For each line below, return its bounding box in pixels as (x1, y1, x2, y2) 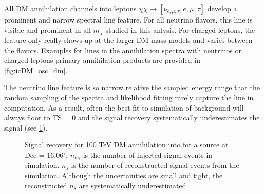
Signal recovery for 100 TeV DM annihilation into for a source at (25, 139, 229, 150)
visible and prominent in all (4, 24, 91, 35)
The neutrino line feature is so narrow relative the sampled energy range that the (4, 82, 260, 93)
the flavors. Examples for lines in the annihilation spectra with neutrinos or (4, 45, 242, 55)
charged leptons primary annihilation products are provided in (4, 55, 200, 66)
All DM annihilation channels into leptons (4, 3, 137, 13)
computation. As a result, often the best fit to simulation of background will (4, 102, 244, 113)
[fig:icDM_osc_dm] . (4, 64, 68, 75)
